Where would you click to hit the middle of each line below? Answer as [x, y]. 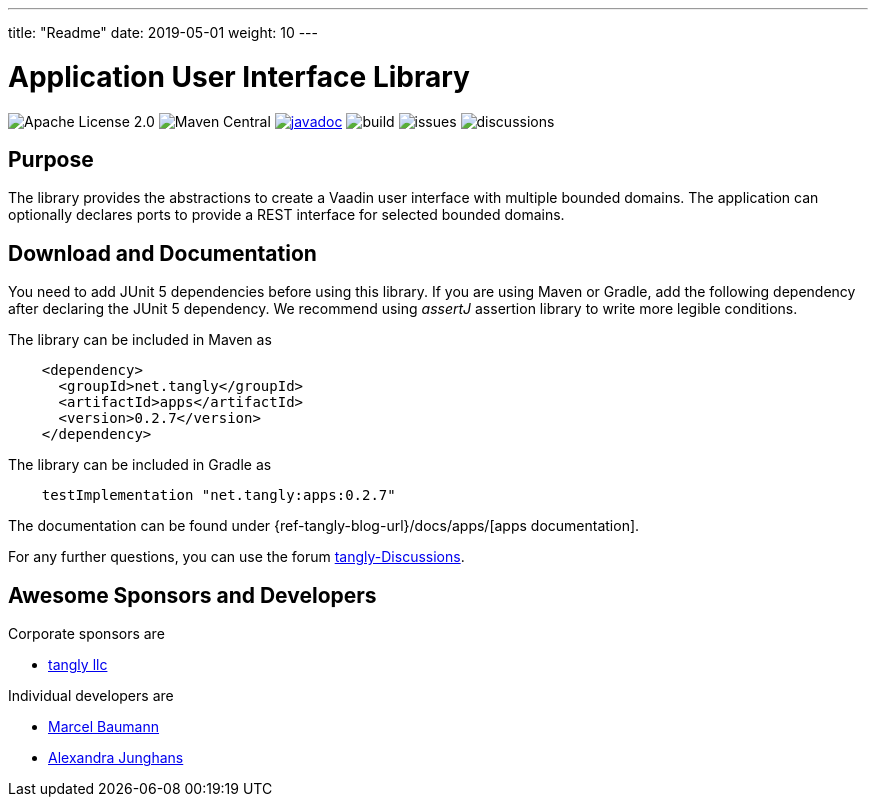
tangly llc [78, 665]
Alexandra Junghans [116, 758]
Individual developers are [91, 696]
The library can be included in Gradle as [140, 465]
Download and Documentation [162, 253]
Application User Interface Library [239, 76]
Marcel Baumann [104, 727]
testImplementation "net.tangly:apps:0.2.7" [218, 495]
